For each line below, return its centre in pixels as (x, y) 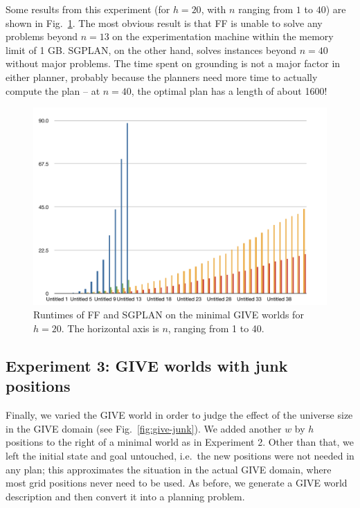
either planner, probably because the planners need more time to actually (162, 76)
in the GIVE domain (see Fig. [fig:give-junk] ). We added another (144, 428)
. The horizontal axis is (110, 328)
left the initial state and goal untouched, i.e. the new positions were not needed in (180, 456)
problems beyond (42, 36)
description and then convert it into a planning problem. (125, 496)
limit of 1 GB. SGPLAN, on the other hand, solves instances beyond (151, 49)
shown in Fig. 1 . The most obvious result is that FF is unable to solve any (164, 22)
